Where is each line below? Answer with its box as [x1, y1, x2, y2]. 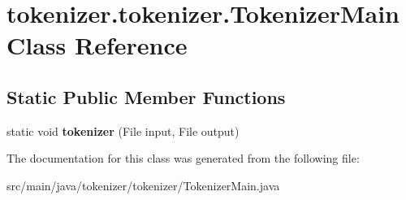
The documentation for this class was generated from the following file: [6, 150, 360, 167]
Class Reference [6, 28, 188, 62]
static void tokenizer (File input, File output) [6, 122, 240, 139]
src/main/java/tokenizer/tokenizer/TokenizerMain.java [6, 176, 280, 193]
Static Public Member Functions [6, 84, 286, 109]
